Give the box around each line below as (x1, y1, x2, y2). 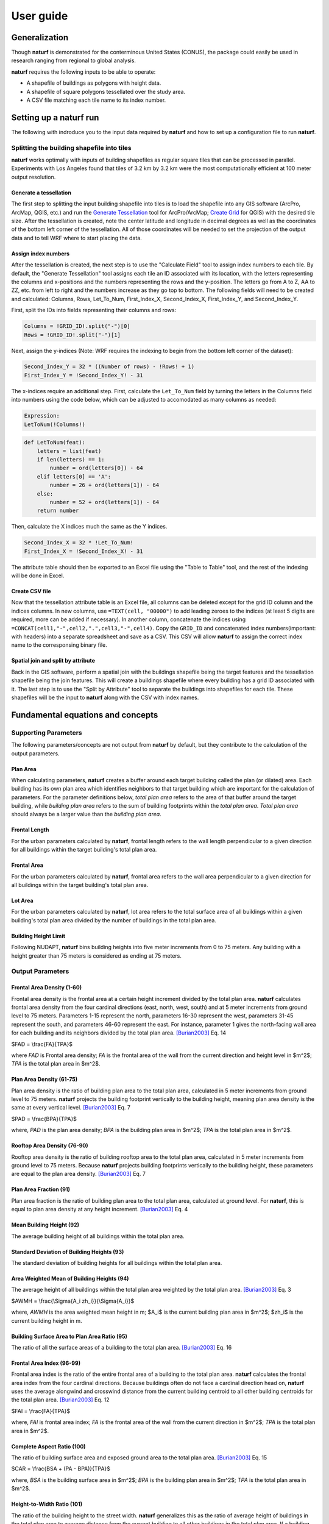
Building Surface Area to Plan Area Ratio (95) (11, 1333, 128, 1340)
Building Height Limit (11, 932, 66, 939)
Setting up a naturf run (11, 112, 99, 123)
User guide (11, 9, 68, 23)
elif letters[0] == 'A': (37, 473, 111, 480)
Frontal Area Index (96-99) (11, 1359, 81, 1367)
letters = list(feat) (37, 447, 102, 454)
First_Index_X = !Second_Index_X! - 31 (24, 547, 143, 555)
